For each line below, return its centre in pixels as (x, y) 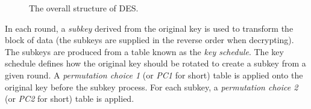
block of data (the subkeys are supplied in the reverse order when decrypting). (149, 40)
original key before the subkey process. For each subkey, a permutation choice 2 (152, 87)
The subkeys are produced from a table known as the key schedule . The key (144, 51)
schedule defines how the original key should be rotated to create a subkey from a (155, 63)
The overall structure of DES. (84, 8)
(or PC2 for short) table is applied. (70, 99)
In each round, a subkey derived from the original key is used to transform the (149, 28)
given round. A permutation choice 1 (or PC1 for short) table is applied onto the (154, 75)
